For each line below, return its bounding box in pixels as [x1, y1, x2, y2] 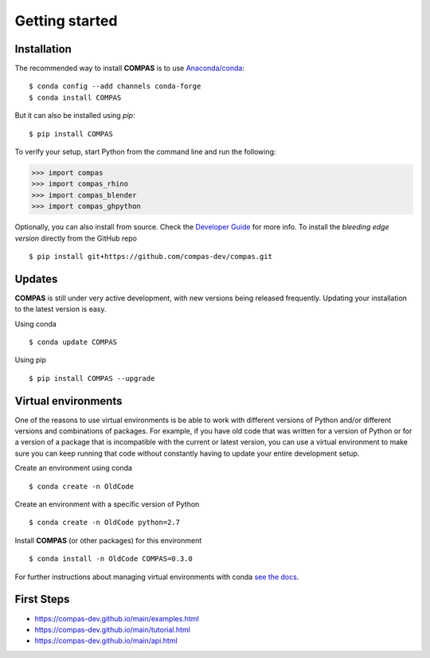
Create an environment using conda [14, 463, 133, 473]
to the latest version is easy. [14, 304, 107, 314]
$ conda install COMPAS [29, 92, 122, 102]
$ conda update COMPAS [29, 338, 118, 347]
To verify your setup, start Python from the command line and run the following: [14, 147, 276, 157]
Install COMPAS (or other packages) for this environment [14, 535, 202, 545]
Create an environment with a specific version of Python [14, 499, 200, 509]
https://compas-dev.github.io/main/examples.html [34, 613, 199, 623]
